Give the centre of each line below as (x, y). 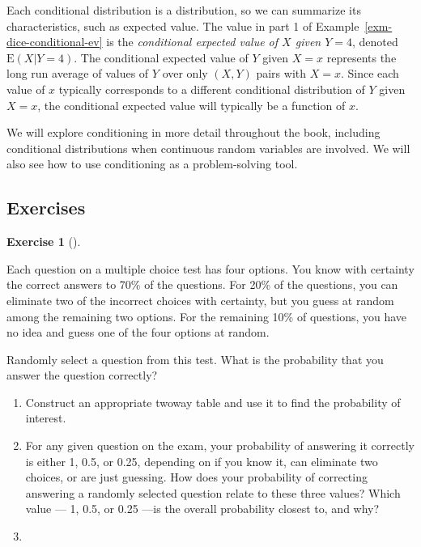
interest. (46, 418)
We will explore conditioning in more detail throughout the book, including (193, 132)
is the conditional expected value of (192, 42)
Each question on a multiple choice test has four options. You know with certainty (210, 268)
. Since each (370, 73)
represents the (361, 57)
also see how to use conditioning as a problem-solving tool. (152, 164)
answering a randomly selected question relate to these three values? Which (213, 492)
